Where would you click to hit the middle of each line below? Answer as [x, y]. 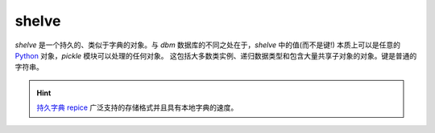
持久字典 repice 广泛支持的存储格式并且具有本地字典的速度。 [137, 107]
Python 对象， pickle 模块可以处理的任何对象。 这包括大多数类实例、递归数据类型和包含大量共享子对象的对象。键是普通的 [216, 55]
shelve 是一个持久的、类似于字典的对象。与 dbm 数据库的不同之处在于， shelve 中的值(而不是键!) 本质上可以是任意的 [208, 45]
